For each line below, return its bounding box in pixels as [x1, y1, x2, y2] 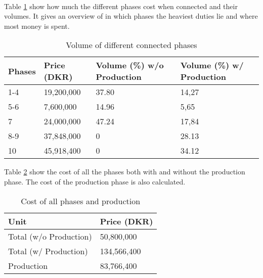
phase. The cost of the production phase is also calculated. [4, 176, 186, 187]
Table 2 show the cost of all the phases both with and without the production [4, 166, 245, 177]
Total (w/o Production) [8, 230, 92, 242]
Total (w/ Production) [8, 245, 88, 257]
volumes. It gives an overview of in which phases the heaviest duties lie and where [4, 11, 258, 21]
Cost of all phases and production [21, 195, 141, 207]
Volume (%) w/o [96, 59, 164, 71]
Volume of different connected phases [66, 39, 197, 51]
